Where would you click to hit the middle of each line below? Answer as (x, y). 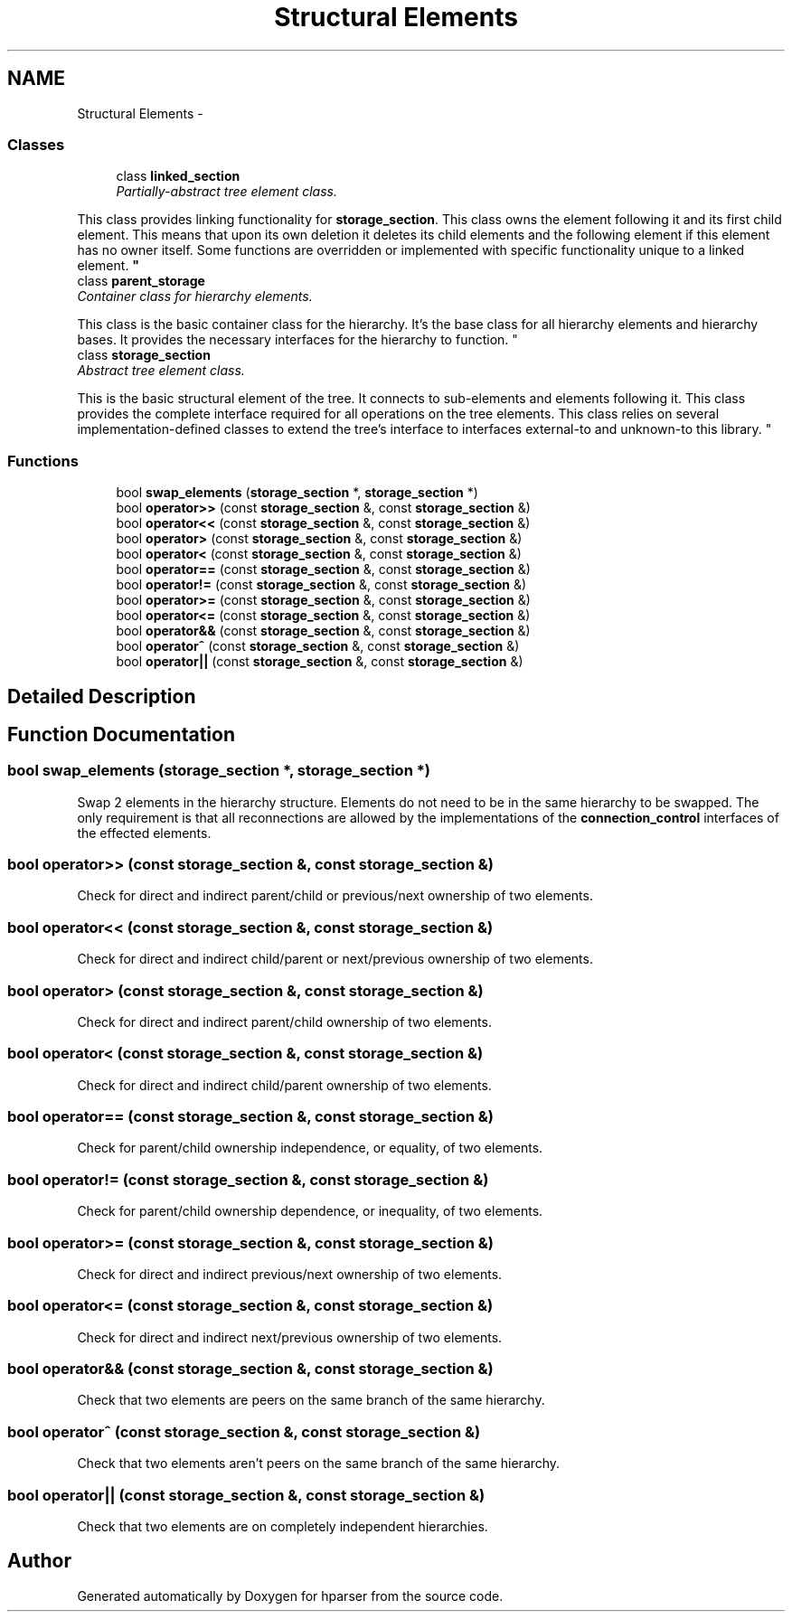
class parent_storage (141, 281)
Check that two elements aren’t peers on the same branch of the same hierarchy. (319, 1464)
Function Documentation (121, 734)
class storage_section (144, 355)
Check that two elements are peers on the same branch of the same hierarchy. (311, 1400)
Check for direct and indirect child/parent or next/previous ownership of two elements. (335, 959)
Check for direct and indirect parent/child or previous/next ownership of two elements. (335, 896)
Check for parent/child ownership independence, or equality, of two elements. (310, 1148)
